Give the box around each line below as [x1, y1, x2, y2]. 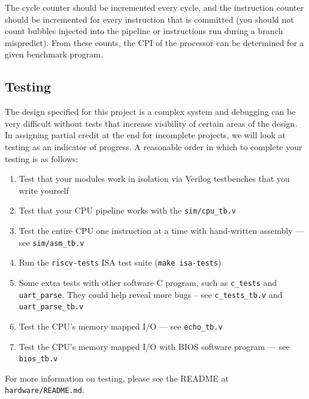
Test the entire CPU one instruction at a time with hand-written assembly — [19, 224, 304, 236]
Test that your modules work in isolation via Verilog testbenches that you [19, 172, 290, 185]
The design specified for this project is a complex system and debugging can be [5, 105, 296, 118]
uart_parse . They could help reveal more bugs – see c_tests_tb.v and [19, 288, 283, 300]
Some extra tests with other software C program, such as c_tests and [19, 276, 277, 288]
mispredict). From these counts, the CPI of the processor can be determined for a [5, 36, 304, 48]
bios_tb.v [19, 355, 58, 364]
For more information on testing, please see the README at [5, 371, 229, 384]
